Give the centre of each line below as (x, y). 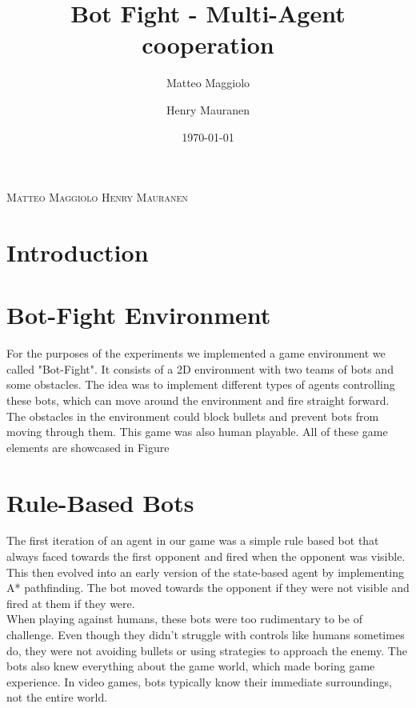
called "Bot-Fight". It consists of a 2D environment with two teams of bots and (200, 368)
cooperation (208, 44)
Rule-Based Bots (100, 502)
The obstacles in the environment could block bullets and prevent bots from (193, 416)
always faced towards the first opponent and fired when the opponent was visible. (206, 556)
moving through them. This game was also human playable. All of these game (197, 432)
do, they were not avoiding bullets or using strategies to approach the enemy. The (207, 650)
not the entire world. (57, 697)
